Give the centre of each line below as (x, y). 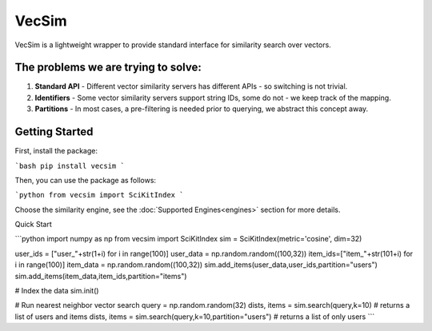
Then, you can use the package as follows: (85, 180)
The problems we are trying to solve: (108, 68)
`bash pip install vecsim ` (70, 165)
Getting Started (54, 132)
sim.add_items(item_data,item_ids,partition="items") (101, 276)
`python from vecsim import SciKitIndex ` (99, 195)
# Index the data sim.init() (57, 291)
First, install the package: (56, 151)
